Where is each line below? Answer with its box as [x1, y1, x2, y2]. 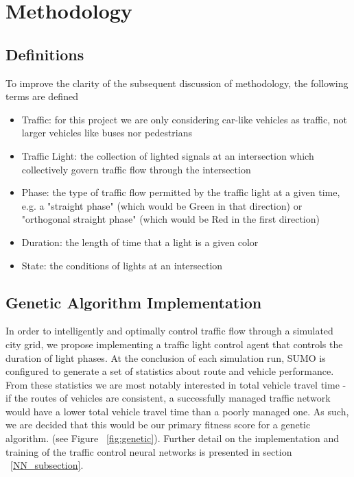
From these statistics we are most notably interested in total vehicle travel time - [5, 377, 346, 391]
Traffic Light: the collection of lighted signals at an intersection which [21, 148, 314, 162]
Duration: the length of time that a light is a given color [21, 234, 259, 249]
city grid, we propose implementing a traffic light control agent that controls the [5, 337, 343, 351]
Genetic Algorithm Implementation [5, 291, 262, 313]
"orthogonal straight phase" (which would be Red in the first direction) [21, 212, 320, 226]
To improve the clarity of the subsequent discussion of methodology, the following [5, 75, 349, 90]
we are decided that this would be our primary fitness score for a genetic [5, 417, 311, 432]
